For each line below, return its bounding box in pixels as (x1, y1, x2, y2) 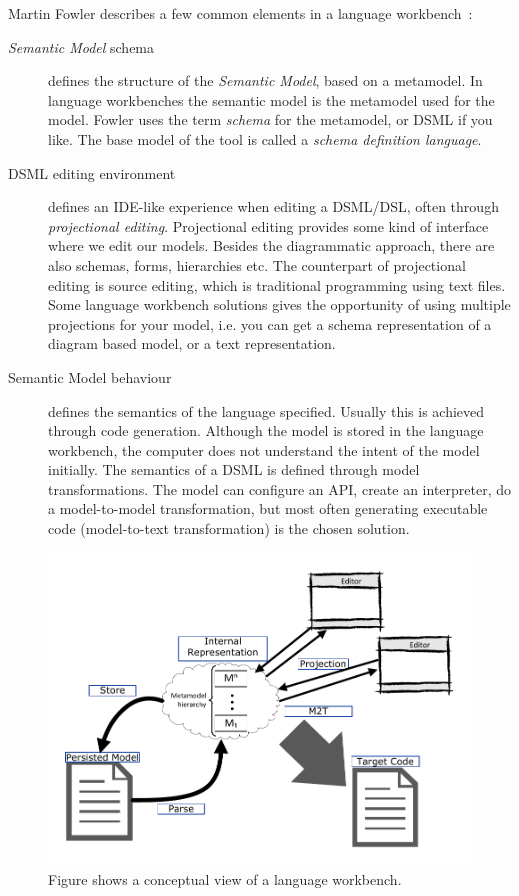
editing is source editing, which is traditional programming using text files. (48, 274, 506, 295)
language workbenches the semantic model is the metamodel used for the (48, 89, 495, 110)
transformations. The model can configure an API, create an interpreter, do (48, 478, 512, 499)
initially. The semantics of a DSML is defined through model (48, 459, 420, 480)
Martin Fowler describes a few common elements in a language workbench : (8, 3, 473, 23)
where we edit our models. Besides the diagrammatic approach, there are (48, 235, 495, 256)
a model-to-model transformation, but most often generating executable (48, 498, 488, 519)
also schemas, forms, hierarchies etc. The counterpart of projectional (48, 254, 466, 275)
